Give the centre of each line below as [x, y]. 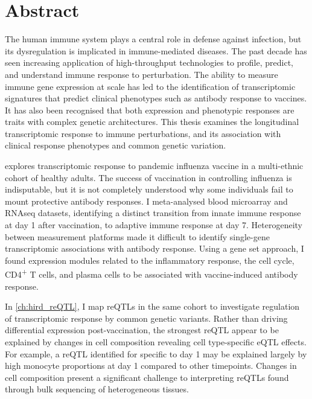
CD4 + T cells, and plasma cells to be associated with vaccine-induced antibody [151, 273]
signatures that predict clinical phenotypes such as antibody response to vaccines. [156, 98]
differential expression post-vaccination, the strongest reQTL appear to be [142, 330]
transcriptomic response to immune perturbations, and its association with [143, 133]
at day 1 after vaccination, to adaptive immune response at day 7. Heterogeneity [154, 225]
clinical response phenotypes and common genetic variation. [116, 145]
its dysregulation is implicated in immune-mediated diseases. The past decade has [156, 50]
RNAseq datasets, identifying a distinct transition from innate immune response [153, 213]
